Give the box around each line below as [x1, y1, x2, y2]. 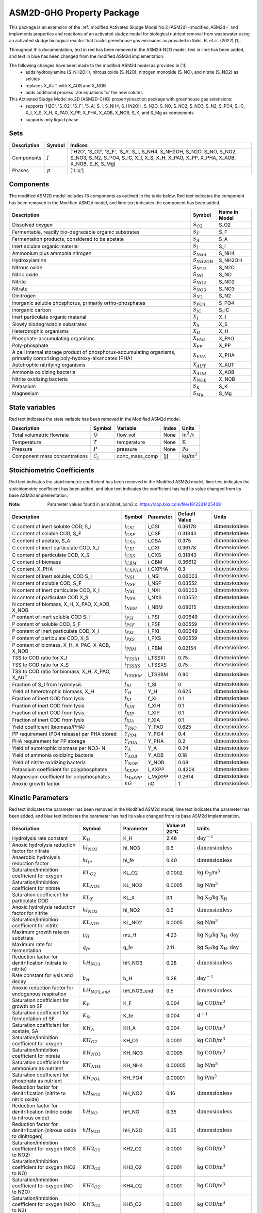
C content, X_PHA [12, 566, 53, 573]
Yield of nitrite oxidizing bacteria [12, 759, 86, 766]
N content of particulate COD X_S [12, 594, 89, 601]
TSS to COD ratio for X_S [12, 661, 69, 668]
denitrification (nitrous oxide [12, 1127, 77, 1133]
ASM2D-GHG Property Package [9, 7, 140, 18]
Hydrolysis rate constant [12, 835, 68, 841]
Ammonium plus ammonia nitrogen [12, 250, 92, 257]
